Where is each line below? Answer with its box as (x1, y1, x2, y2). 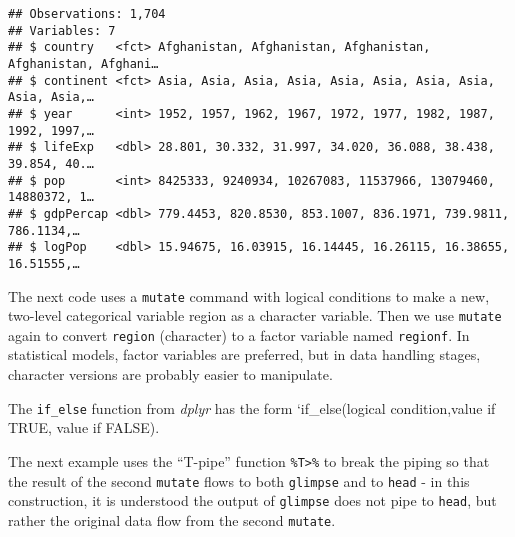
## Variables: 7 (8, 23, 116, 38)
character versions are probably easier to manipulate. (8, 364, 333, 385)
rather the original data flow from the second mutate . (8, 509, 336, 530)
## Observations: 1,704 (8, 7, 166, 21)
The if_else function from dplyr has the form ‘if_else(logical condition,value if (8, 397, 496, 418)
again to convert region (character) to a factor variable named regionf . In (8, 324, 470, 345)
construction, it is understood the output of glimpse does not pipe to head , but (8, 490, 497, 511)
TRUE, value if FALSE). (8, 417, 160, 438)
